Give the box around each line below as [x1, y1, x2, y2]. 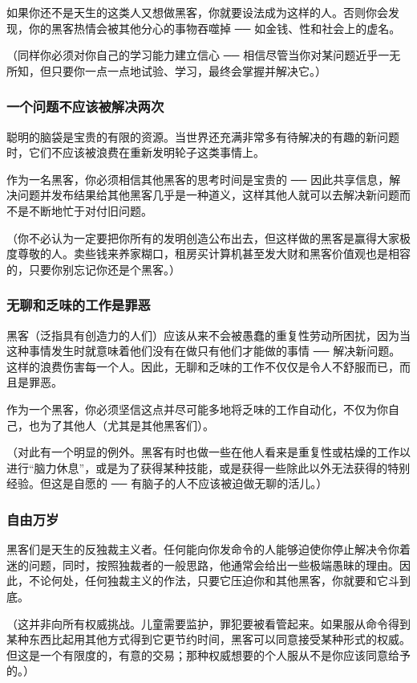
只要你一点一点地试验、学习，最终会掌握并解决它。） [51, 62, 326, 79]
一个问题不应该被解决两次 [6, 96, 164, 117]
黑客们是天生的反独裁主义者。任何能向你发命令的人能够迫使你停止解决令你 [6, 541, 399, 558]
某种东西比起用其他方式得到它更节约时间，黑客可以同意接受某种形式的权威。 [6, 631, 411, 648]
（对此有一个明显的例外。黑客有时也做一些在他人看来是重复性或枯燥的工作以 [6, 444, 411, 460]
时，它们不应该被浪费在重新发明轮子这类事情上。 [6, 144, 265, 161]
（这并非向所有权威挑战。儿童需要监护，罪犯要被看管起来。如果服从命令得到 [6, 615, 411, 632]
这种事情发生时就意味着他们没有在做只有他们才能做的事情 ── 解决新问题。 [6, 342, 401, 359]
